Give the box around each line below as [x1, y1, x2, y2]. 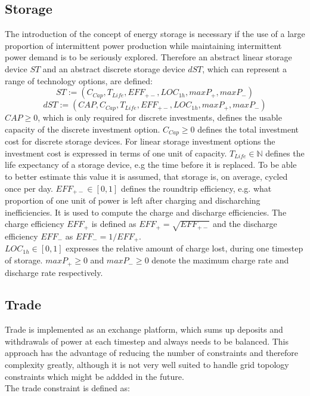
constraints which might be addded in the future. [5, 370, 184, 382]
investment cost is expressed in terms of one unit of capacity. [5, 146, 227, 159]
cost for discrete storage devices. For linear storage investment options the [5, 135, 275, 148]
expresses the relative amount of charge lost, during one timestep [66, 242, 303, 254]
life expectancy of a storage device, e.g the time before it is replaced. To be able [5, 158, 297, 171]
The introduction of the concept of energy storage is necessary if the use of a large [5, 27, 305, 40]
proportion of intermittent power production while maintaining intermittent [5, 39, 282, 51]
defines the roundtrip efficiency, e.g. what [121, 182, 272, 194]
